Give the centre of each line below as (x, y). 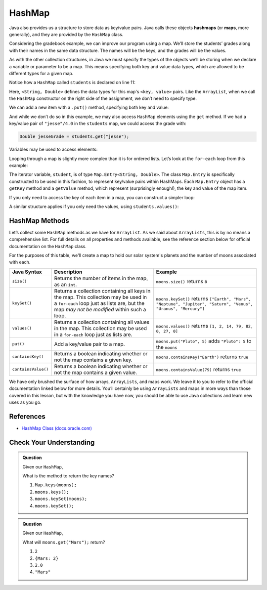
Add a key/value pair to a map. (89, 344)
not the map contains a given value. (96, 372)
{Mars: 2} (47, 558)
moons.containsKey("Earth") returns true (202, 357)
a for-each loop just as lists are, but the (99, 303)
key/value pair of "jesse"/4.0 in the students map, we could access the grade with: (98, 124)
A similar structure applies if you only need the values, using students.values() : (94, 206)
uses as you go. (25, 402)
